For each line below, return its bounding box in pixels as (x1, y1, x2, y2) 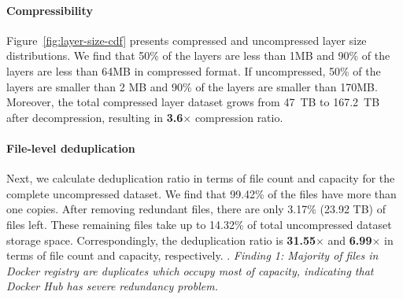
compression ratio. (194, 109, 283, 125)
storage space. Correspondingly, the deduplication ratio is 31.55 (6, 231, 316, 248)
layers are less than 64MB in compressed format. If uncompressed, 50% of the (6, 62, 381, 79)
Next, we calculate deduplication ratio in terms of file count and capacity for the (6, 170, 395, 186)
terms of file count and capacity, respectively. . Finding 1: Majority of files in (6, 247, 379, 264)
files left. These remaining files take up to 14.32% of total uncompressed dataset (6, 216, 392, 232)
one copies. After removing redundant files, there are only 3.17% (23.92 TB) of (6, 201, 386, 217)
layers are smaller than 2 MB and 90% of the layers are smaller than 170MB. (6, 78, 378, 94)
